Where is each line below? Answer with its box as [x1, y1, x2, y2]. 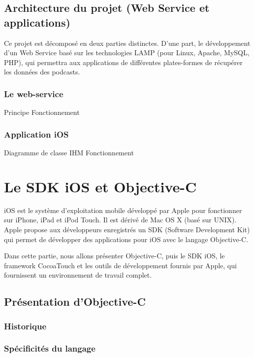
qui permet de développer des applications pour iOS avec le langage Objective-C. [4, 234, 249, 244]
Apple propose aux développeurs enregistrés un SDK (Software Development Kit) [4, 224, 250, 234]
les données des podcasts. [4, 67, 80, 77]
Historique [4, 320, 47, 332]
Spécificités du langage [4, 342, 95, 355]
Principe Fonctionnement [4, 107, 80, 117]
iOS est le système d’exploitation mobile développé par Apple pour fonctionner [4, 205, 242, 215]
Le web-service [4, 87, 63, 100]
